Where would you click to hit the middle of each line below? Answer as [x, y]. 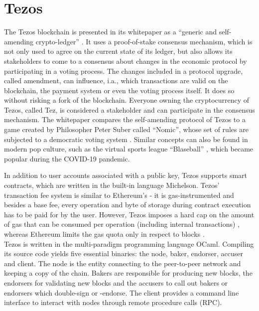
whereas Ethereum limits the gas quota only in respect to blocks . [104, 234]
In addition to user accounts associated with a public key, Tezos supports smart [126, 175]
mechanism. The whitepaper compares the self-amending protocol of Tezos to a [125, 119]
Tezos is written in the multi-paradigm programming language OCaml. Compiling [129, 243]
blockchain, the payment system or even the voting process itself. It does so [119, 90]
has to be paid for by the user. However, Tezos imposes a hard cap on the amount [129, 214]
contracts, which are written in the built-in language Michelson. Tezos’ [112, 185]
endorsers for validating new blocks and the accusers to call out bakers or [116, 282]
